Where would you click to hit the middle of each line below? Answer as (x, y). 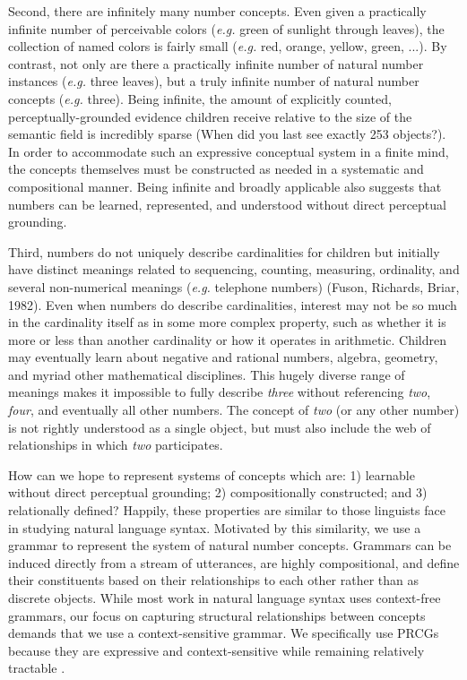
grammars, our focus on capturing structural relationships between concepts (217, 615)
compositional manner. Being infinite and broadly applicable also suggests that (225, 186)
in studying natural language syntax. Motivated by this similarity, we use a (215, 527)
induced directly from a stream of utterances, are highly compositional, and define (234, 562)
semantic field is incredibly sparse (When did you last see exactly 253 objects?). (227, 134)
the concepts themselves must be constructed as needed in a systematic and (216, 169)
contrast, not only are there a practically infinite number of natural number (216, 63)
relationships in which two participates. (116, 445)
